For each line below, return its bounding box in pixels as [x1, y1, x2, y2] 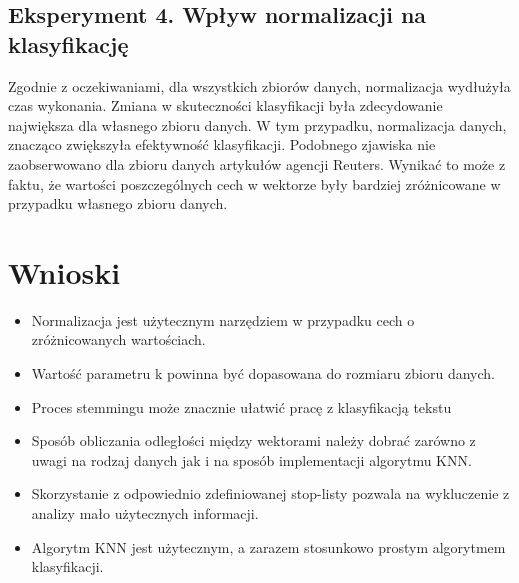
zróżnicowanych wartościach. [31, 329, 206, 350]
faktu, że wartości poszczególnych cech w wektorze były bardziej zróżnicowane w [8, 173, 501, 194]
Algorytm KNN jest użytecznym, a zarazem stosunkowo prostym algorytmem [31, 536, 506, 557]
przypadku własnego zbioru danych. [8, 193, 228, 214]
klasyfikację [8, 28, 129, 59]
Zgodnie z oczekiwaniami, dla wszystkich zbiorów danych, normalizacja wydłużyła [8, 75, 511, 96]
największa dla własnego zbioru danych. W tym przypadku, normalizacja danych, [8, 114, 507, 135]
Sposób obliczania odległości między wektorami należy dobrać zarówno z [31, 430, 476, 451]
